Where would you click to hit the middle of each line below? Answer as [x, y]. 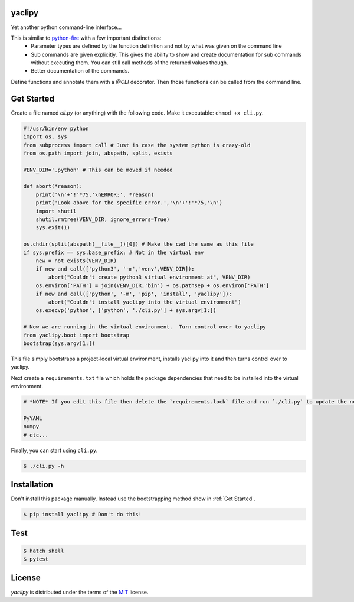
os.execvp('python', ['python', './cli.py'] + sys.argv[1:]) [126, 310]
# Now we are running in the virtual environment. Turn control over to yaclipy [145, 327]
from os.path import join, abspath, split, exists [98, 153]
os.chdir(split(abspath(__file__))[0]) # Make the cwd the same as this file [138, 244]
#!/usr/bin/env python [56, 128]
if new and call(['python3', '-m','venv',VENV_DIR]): [115, 269]
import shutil [56, 211]
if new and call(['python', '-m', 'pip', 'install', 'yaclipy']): [134, 294]
